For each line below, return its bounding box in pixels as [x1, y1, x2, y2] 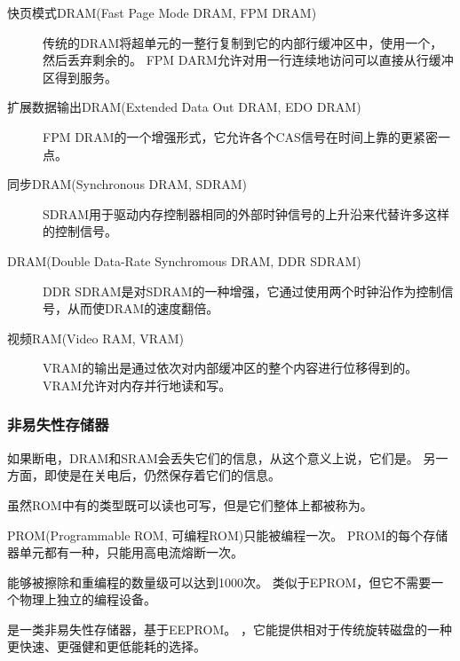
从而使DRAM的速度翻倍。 [67, 299, 219, 318]
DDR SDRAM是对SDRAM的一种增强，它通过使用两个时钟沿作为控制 [43, 281, 441, 300]
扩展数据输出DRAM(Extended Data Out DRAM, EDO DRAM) [7, 98, 361, 116]
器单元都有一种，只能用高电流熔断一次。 [7, 543, 243, 562]
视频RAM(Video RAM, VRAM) [7, 328, 184, 347]
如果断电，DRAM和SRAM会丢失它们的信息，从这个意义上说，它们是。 [7, 448, 419, 467]
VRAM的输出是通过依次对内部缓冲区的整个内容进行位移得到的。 [43, 358, 418, 377]
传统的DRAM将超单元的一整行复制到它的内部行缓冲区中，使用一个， [43, 33, 443, 51]
